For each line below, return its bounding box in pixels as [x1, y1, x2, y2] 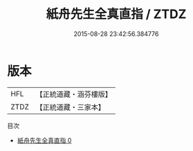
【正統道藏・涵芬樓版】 [35, 89, 113, 99]
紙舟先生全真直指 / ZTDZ [46, 6, 187, 22]
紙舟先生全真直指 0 [17, 136, 72, 144]
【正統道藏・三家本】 [35, 102, 106, 112]
